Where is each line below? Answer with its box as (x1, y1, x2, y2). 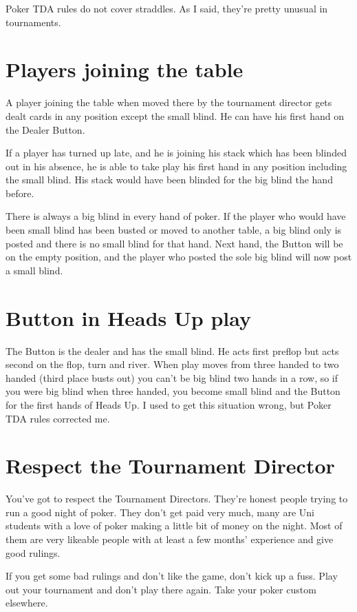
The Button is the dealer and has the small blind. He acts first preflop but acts (6, 343, 339, 358)
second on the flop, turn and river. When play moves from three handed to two (6, 357, 339, 371)
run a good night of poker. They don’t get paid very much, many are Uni (6, 504, 314, 519)
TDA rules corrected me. (6, 411, 110, 425)
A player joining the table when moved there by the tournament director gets (6, 95, 332, 110)
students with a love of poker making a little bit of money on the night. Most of (6, 518, 343, 533)
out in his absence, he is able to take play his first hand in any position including (6, 159, 347, 173)
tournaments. (6, 14, 61, 29)
